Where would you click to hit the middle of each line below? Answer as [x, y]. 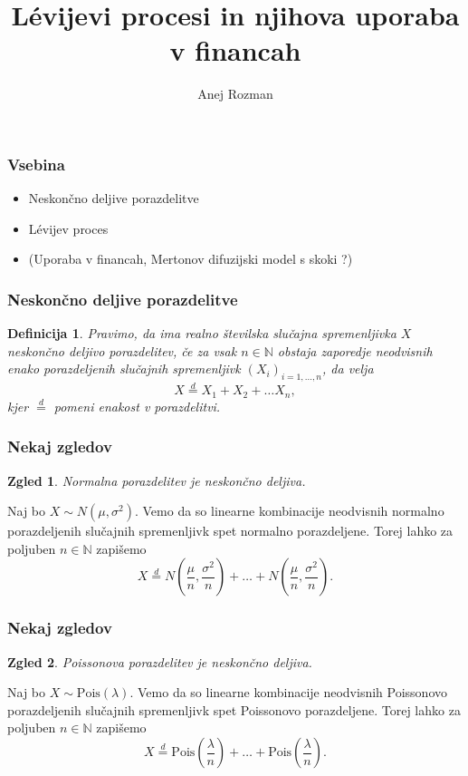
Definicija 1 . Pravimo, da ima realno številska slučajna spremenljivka [202, 333]
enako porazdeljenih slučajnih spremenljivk [124, 369]
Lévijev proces [68, 228]
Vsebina [36, 164]
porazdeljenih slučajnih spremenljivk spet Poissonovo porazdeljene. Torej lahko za [234, 709]
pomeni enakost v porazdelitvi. [137, 406]
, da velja [348, 369]
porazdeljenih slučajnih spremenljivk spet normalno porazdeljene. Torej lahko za [230, 531]
